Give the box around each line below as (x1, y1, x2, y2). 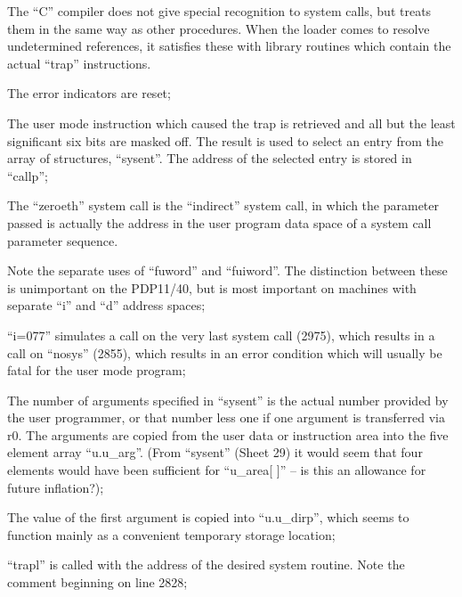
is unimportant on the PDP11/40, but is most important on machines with (7, 278, 417, 297)
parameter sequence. (7, 231, 118, 249)
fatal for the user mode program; (7, 361, 186, 380)
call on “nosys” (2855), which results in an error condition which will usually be (7, 343, 442, 362)
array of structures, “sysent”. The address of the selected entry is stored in (7, 149, 412, 168)
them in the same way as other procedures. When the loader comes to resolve (7, 19, 430, 37)
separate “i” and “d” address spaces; (7, 296, 206, 315)
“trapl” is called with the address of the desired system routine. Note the (7, 555, 405, 574)
